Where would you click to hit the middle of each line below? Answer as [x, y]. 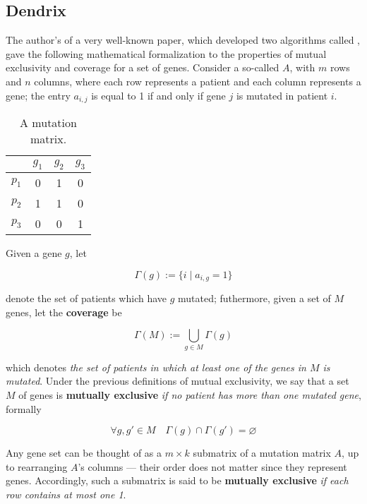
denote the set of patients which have [86, 298]
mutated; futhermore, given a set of [254, 298]
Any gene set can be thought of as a [84, 453]
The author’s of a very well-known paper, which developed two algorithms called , [183, 40]
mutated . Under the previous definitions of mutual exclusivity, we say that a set [178, 381]
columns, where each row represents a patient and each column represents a [198, 81]
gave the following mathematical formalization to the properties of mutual [166, 53]
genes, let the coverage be [64, 312]
